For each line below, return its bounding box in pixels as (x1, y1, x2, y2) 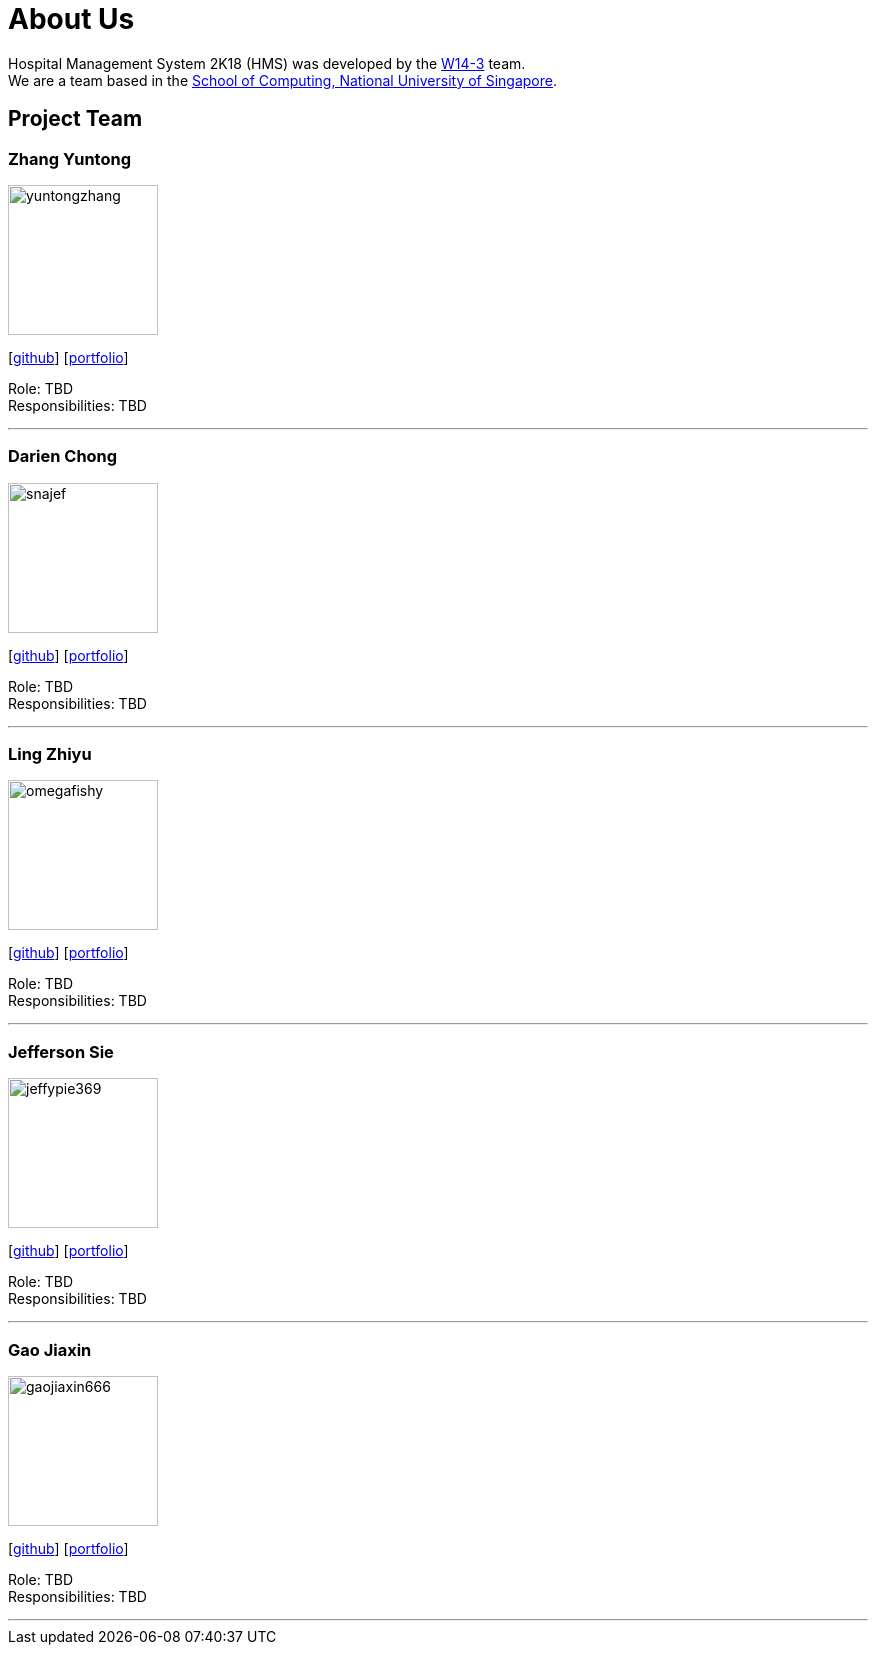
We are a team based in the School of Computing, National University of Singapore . (8, 71, 558, 89)
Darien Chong (8, 446, 118, 467)
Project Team (8, 106, 143, 132)
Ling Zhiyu (8, 744, 92, 765)
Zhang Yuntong (8, 148, 132, 169)
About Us (8, 2, 135, 36)
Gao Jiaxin (8, 1339, 92, 1360)
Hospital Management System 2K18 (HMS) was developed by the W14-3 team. (8, 54, 526, 72)
